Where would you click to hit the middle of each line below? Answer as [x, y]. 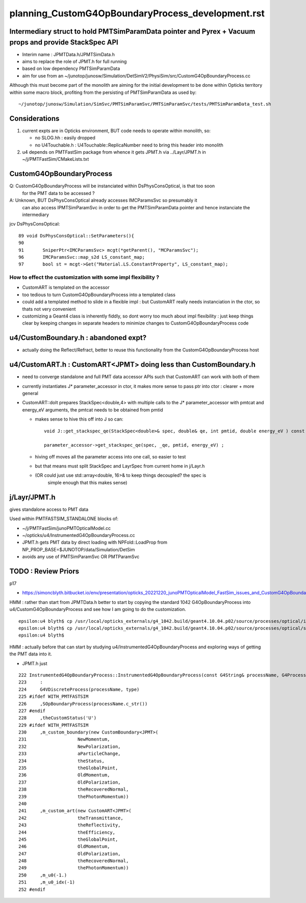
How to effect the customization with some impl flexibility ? [84, 277]
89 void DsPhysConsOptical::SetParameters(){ [76, 236]
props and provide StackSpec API [64, 42]
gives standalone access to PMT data [49, 509]
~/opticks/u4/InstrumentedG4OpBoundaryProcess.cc [79, 535]
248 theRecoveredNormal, [74, 861]
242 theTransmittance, [71, 818]
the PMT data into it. [31, 654]
